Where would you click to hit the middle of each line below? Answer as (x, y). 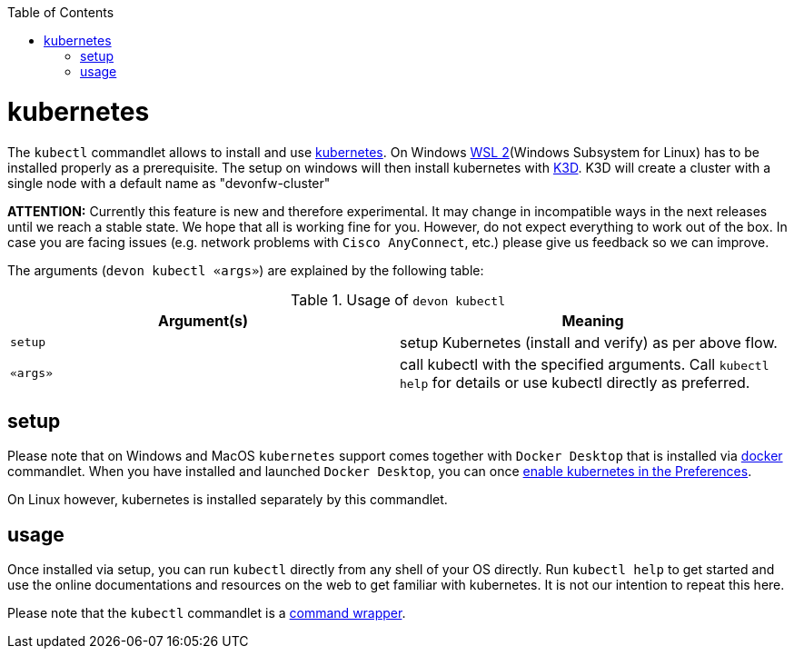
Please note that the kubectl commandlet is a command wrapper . (207, 613)
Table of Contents (61, 12)
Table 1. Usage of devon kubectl (398, 299)
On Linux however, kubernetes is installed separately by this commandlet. (228, 500)
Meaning (593, 320)
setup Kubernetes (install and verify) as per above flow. (589, 342)
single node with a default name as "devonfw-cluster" (169, 183)
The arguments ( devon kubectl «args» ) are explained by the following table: (246, 270)
